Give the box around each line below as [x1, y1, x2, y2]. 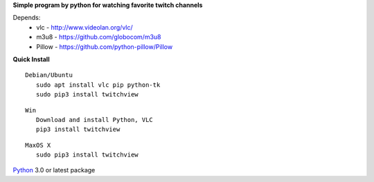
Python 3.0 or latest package [12, 166, 96, 174]
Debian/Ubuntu [25, 71, 73, 79]
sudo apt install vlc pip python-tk [35, 81, 161, 89]
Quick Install [12, 55, 50, 63]
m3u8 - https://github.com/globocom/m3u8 [36, 33, 162, 41]
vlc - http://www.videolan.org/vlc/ [36, 23, 133, 31]
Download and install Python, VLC [35, 116, 154, 123]
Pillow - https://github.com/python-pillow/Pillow [36, 42, 173, 51]
